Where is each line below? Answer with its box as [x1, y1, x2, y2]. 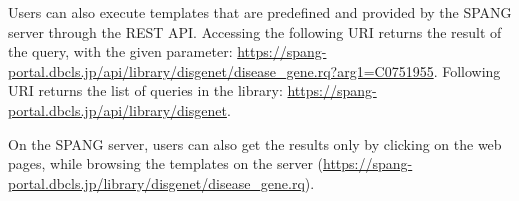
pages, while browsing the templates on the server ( [8, 153, 323, 174]
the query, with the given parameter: [8, 41, 233, 62]
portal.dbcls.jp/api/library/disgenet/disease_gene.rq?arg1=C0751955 [8, 60, 434, 81]
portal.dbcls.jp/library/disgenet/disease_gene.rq [8, 172, 305, 193]
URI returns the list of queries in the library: [8, 80, 283, 101]
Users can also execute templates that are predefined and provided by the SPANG [8, 2, 512, 22]
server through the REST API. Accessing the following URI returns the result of [8, 21, 502, 42]
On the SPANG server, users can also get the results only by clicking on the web [8, 133, 502, 154]
